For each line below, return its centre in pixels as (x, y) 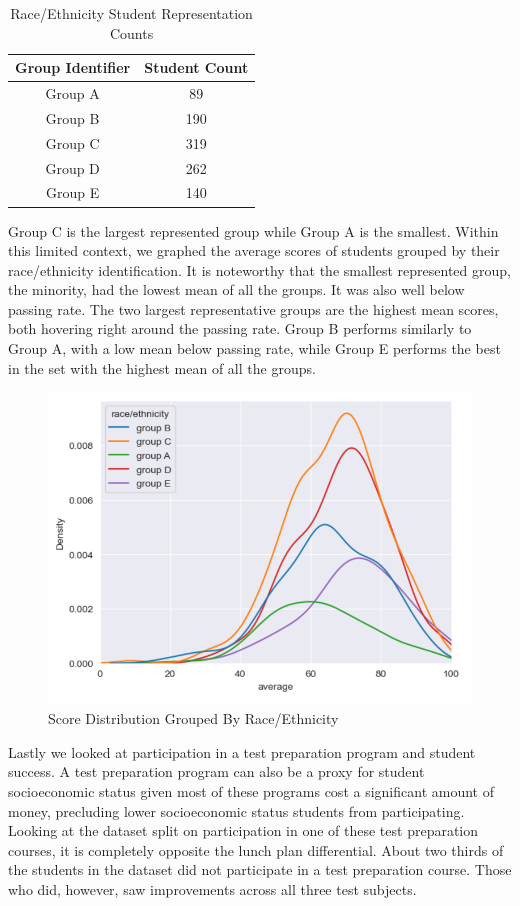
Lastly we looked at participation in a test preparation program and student (242, 751)
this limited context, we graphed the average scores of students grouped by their (254, 250)
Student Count (196, 67)
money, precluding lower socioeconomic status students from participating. (236, 810)
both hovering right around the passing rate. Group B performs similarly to (240, 328)
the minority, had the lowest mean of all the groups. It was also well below (236, 289)
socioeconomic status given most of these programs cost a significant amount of (251, 790)
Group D (72, 167)
